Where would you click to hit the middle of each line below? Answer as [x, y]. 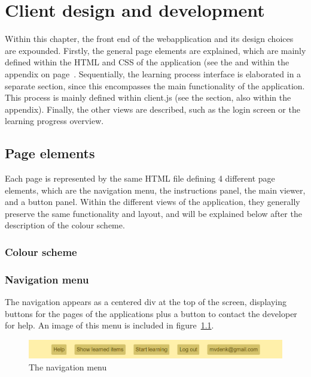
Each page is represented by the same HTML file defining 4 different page [140, 178]
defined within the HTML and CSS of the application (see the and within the [147, 62]
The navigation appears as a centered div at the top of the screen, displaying [146, 302]
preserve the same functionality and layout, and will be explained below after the [153, 213]
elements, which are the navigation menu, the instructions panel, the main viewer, [155, 190]
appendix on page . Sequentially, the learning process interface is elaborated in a [153, 73]
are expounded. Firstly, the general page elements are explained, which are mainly [155, 50]
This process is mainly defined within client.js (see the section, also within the [148, 97]
